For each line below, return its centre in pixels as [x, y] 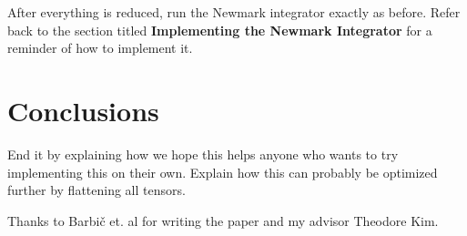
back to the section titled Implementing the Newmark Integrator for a [220, 30]
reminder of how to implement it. [100, 48]
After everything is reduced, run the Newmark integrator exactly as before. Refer [234, 12]
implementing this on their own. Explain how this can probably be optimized [223, 172]
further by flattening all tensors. [96, 190]
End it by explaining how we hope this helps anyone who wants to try [203, 154]
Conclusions [83, 110]
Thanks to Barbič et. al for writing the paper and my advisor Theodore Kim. [223, 220]
